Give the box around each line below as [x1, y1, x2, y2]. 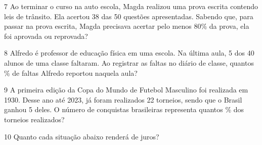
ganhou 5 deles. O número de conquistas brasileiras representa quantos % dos [4, 104, 244, 115]
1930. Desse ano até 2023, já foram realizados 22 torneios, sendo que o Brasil [4, 94, 242, 105]
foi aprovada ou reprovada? [4, 30, 88, 41]
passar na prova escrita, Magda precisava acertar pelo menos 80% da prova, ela [4, 21, 249, 31]
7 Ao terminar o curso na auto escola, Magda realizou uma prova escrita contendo [4, 1, 258, 11]
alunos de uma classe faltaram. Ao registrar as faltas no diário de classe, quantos [4, 57, 254, 68]
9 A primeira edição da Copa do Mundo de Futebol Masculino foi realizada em [4, 84, 248, 95]
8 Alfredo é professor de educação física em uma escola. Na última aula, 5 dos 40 [4, 47, 254, 58]
